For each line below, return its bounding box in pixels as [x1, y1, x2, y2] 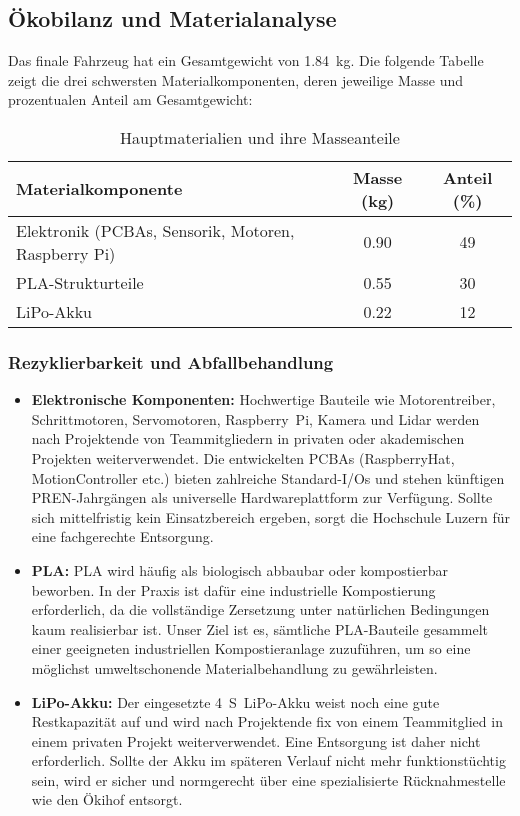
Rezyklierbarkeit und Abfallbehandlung [8, 349, 334, 374]
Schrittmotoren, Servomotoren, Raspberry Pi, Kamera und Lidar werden [31, 408, 480, 429]
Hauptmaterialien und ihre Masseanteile [120, 125, 400, 149]
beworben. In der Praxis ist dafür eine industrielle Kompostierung [31, 579, 436, 600]
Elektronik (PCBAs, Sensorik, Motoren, [16, 218, 295, 242]
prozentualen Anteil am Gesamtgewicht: [8, 89, 253, 110]
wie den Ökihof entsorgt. [31, 789, 183, 810]
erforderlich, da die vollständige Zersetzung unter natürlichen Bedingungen [31, 599, 490, 620]
